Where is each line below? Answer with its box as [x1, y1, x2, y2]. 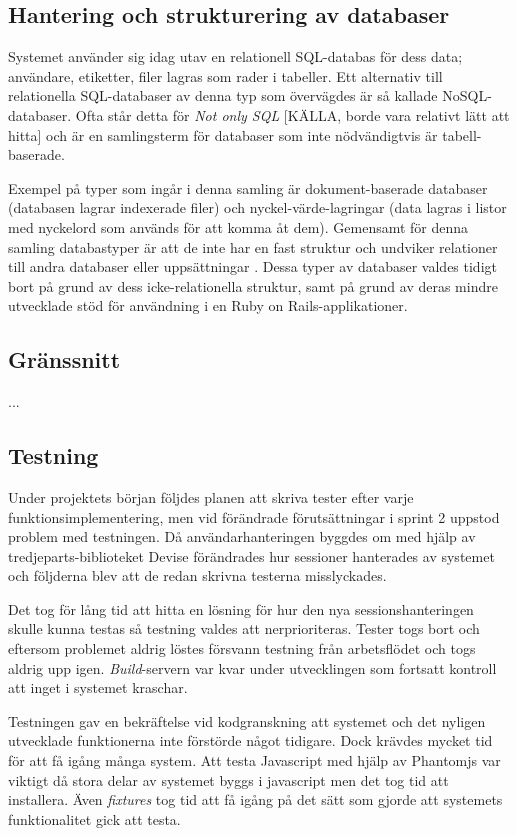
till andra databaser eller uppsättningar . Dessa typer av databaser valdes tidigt [8, 256, 497, 277]
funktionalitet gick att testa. [8, 808, 181, 829]
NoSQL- [442, 85, 492, 106]
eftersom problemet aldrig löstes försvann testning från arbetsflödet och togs [8, 638, 476, 659]
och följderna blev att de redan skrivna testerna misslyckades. [8, 565, 387, 586]
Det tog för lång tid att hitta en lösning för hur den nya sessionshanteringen [8, 598, 474, 619]
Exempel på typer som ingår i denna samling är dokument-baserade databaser [8, 177, 488, 198]
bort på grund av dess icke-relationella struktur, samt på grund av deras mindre [8, 275, 498, 296]
